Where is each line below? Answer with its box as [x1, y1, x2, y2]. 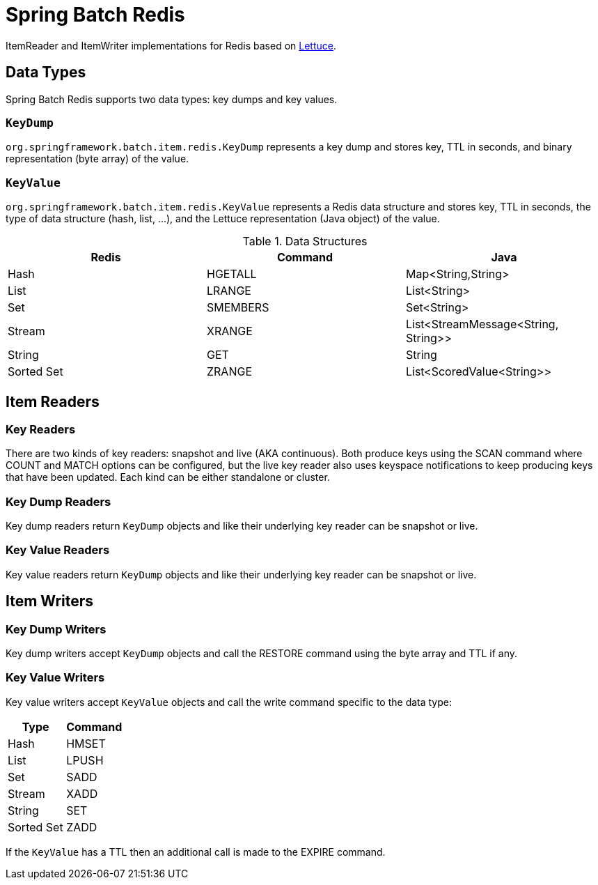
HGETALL [206, 267, 257, 282]
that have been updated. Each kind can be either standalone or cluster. [6, 471, 330, 484]
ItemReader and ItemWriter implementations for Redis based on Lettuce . [6, 39, 336, 52]
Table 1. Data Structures [242, 234, 368, 249]
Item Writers [6, 592, 94, 610]
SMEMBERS [206, 300, 269, 315]
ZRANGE [206, 364, 252, 379]
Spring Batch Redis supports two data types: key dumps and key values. [6, 93, 338, 105]
